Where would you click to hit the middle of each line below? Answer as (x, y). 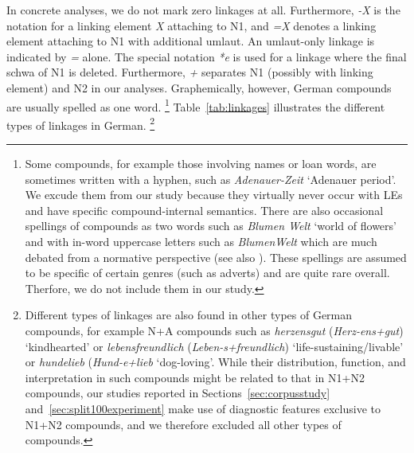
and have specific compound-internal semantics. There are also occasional (204, 210)
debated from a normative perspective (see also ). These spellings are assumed (216, 257)
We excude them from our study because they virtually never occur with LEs (214, 195)
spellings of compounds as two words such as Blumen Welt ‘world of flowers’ (211, 226)
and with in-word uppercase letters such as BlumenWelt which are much (201, 242)
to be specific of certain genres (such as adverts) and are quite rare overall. (207, 273)
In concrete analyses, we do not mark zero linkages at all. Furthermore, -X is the (203, 10)
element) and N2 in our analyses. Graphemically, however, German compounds (199, 87)
